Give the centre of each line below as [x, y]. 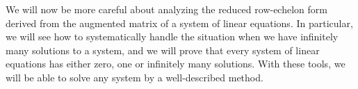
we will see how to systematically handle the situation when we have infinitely [172, 37]
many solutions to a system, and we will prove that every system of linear [163, 50]
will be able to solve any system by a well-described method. [135, 77]
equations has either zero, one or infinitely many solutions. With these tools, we [176, 64]
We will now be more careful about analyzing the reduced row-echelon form [166, 9]
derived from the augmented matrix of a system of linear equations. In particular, [179, 23]
